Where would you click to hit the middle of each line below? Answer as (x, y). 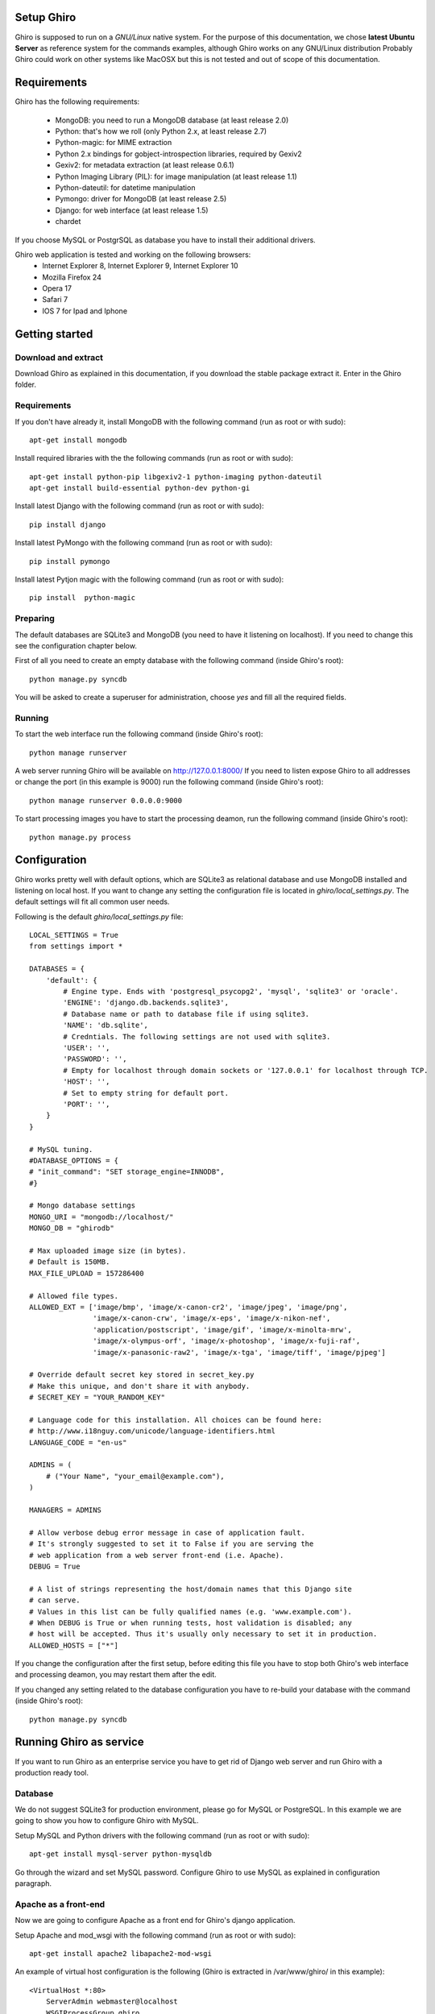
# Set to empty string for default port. (146, 1093)
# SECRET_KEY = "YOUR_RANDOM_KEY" (97, 1397)
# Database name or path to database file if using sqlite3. (186, 1014)
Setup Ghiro (46, 17)
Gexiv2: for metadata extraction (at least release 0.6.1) (145, 165)
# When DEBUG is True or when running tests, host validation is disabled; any (191, 1622)
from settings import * (76, 946)
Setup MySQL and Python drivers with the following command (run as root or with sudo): (162, 1835)
